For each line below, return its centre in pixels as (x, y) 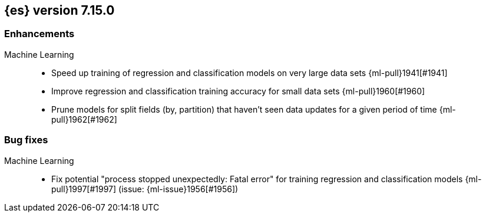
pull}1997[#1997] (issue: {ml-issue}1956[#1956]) (145, 189)
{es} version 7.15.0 (59, 10)
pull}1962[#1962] (84, 119)
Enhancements (39, 34)
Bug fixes (26, 140)
